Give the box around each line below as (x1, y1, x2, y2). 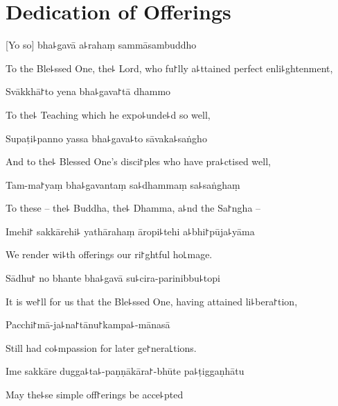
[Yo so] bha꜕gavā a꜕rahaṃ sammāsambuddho (6, 37, 197, 52)
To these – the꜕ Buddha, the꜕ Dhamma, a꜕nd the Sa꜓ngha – (6, 201, 261, 215)
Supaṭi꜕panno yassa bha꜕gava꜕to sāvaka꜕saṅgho (6, 130, 207, 145)
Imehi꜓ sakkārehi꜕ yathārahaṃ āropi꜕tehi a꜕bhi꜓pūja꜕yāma (6, 223, 255, 238)
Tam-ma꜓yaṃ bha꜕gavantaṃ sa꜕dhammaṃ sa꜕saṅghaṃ (6, 177, 240, 192)
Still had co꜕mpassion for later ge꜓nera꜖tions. (6, 340, 197, 355)
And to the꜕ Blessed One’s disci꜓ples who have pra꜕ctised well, (6, 154, 271, 169)
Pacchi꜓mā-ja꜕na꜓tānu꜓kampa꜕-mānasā (6, 317, 170, 332)
